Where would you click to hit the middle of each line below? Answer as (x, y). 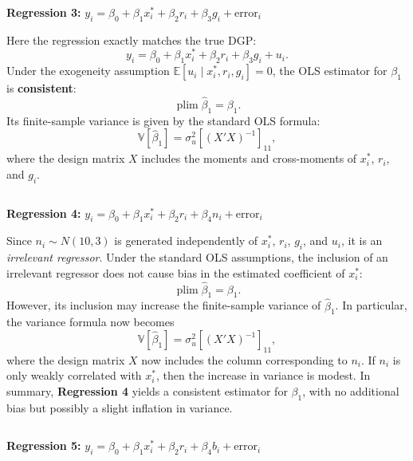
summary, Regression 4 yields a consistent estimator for (147, 391)
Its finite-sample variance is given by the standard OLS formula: (163, 120)
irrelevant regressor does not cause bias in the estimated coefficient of (176, 272)
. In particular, (371, 305)
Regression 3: (44, 12)
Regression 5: (44, 445)
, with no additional (351, 391)
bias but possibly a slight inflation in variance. (120, 407)
